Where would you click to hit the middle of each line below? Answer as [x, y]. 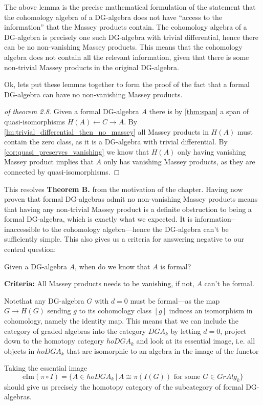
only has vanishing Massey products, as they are [179, 162]
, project [233, 331]
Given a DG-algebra [36, 266]
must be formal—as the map [175, 300]
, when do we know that [113, 266]
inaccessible [22, 229]
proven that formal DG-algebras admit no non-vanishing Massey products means [131, 199]
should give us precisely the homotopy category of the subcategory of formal [124, 386]
